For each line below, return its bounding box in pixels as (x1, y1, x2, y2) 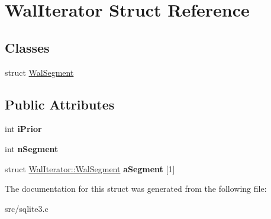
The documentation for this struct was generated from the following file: (5, 182, 267, 195)
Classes (5, 38, 50, 56)
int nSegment (5, 142, 59, 154)
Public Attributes (5, 95, 115, 113)
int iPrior (5, 123, 42, 135)
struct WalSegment (5, 66, 74, 78)
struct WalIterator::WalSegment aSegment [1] (5, 162, 175, 175)
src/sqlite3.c (5, 202, 49, 214)
